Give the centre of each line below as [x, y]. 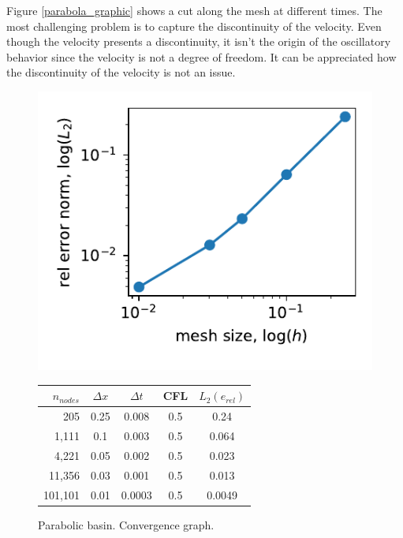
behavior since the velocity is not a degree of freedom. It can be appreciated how [201, 56]
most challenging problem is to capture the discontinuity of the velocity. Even [194, 26]
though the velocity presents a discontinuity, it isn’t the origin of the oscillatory [199, 41]
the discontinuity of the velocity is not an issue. [121, 72]
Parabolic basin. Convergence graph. [126, 524]
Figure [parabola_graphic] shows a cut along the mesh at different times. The [194, 10]
